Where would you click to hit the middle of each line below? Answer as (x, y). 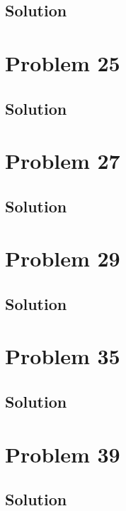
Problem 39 (63, 454)
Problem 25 (63, 62)
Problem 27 (63, 161)
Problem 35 (63, 356)
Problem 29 (63, 258)
